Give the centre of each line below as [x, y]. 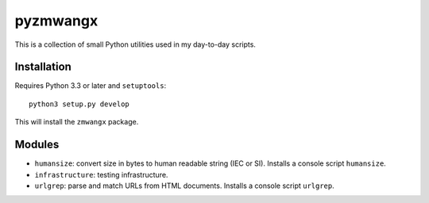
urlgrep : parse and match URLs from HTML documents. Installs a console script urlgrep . [185, 186]
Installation [43, 67]
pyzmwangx [56, 21]
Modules [37, 145]
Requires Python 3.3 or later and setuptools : [91, 86]
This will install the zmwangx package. [77, 122]
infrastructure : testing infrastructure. [101, 174]
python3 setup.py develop [79, 104]
